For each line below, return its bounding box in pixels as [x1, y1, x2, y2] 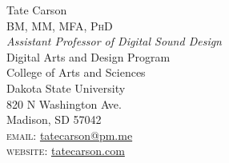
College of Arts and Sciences [6, 64, 146, 81]
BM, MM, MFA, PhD [6, 17, 113, 34]
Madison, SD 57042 [6, 111, 102, 128]
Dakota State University [6, 79, 126, 96]
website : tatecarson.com [6, 142, 125, 159]
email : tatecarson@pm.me [6, 126, 133, 143]
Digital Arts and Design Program [6, 48, 171, 65]
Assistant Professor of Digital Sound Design [6, 33, 222, 50]
